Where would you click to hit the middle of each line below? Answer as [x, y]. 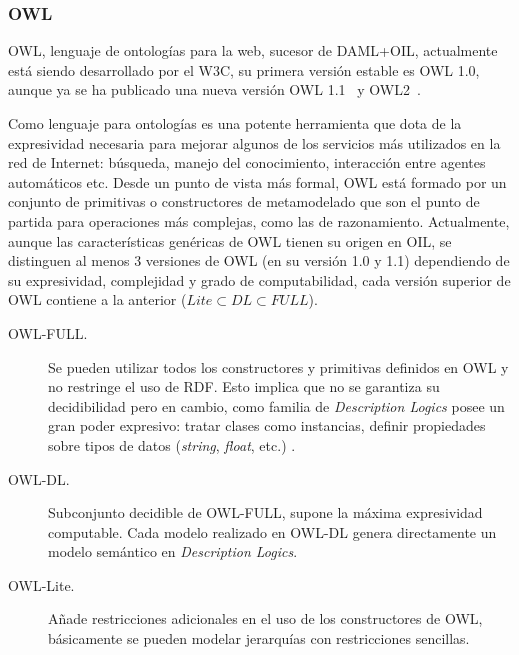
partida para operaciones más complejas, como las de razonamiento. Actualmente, [259, 220]
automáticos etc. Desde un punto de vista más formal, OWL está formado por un [257, 181]
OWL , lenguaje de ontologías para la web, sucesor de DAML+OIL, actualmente [253, 50]
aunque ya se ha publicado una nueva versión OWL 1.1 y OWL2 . [214, 89]
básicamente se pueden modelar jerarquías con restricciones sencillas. [259, 638]
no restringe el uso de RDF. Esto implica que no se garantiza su [244, 386]
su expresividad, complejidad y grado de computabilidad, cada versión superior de [259, 279]
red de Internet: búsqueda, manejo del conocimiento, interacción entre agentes [247, 162]
